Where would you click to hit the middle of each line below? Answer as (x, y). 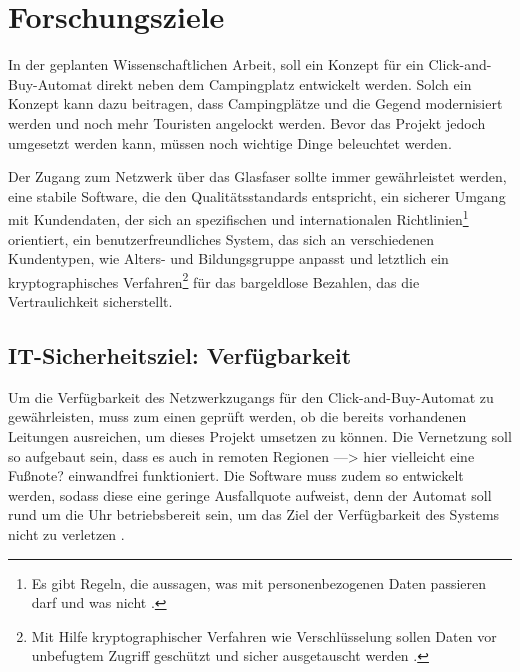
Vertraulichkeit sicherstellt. (90, 300)
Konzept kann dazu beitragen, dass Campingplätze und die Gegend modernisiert (255, 103)
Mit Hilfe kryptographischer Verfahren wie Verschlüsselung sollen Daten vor (264, 635)
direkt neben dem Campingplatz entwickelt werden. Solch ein (284, 83)
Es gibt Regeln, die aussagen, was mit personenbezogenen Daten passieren (259, 582)
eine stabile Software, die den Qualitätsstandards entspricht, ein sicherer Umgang (257, 195)
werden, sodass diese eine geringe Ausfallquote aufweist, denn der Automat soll (250, 494)
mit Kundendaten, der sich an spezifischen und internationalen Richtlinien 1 (238, 217)
